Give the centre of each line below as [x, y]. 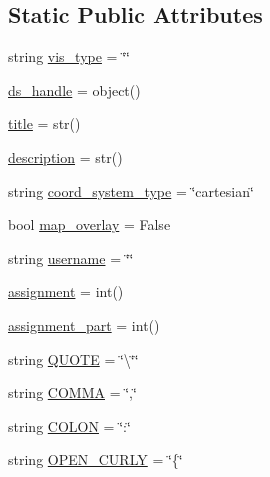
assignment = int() [66, 291]
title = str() [44, 123]
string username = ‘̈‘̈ [71, 257]
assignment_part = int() [84, 324]
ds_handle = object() [74, 89]
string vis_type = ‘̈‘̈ [69, 56]
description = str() [65, 156]
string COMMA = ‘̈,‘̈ [72, 392]
